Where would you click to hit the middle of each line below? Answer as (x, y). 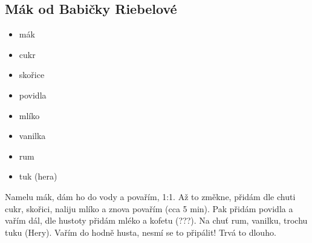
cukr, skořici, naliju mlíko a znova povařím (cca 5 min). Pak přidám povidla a (149, 208)
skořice (32, 75)
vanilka (32, 136)
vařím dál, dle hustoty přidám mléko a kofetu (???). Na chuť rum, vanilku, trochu (156, 220)
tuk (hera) (38, 176)
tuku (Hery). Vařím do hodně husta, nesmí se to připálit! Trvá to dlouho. (141, 232)
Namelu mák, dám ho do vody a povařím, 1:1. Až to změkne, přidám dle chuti (150, 196)
